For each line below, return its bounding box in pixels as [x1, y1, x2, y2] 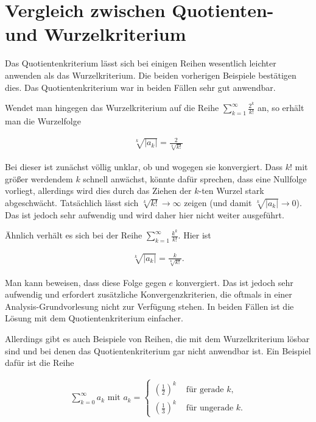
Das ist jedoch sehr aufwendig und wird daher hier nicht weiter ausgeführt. [5, 208, 284, 221]
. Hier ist [178, 229, 211, 241]
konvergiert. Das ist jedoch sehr [175, 276, 293, 288]
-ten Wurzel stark [198, 184, 264, 197]
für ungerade [186, 404, 234, 413]
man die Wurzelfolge [5, 114, 81, 127]
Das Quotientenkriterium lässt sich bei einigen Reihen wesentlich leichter [5, 57, 276, 70]
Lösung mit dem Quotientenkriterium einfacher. [5, 312, 183, 324]
